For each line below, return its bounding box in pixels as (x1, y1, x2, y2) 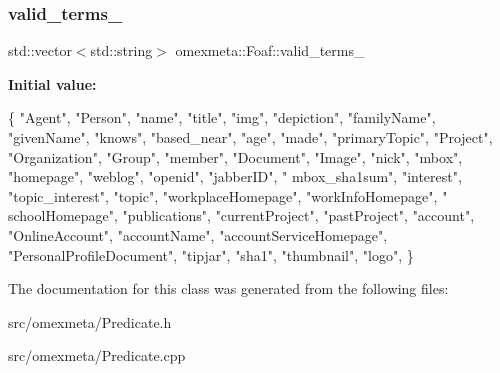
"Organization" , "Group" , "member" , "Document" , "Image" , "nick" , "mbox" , (8, 146, 463, 167)
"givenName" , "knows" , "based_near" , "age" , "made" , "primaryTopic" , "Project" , (8, 127, 493, 147)
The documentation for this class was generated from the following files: (8, 278, 449, 299)
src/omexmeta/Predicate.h (8, 311, 172, 332)
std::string (90, 40, 153, 61)
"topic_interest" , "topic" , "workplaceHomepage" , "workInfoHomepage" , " (8, 185, 448, 206)
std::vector (8, 40, 72, 61)
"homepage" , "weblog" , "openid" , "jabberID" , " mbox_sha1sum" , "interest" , (8, 166, 462, 187)
